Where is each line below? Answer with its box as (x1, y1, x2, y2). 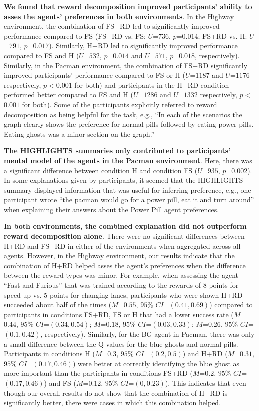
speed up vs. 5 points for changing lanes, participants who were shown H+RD (4, 289, 243, 300)
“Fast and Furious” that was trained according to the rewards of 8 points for (4, 280, 239, 290)
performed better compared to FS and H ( (4, 89, 133, 100)
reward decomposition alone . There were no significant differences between (4, 231, 245, 241)
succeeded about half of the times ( (4, 299, 112, 310)
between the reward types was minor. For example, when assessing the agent (4, 270, 238, 280)
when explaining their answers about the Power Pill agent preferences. (4, 204, 219, 214)
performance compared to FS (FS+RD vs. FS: (4, 30, 146, 41)
